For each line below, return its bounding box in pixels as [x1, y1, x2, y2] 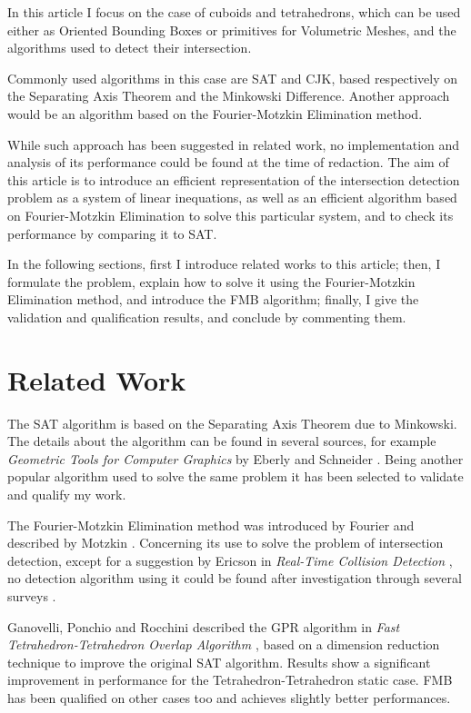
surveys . [7, 586, 56, 605]
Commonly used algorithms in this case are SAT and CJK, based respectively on [7, 68, 458, 87]
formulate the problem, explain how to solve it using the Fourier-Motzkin [7, 272, 416, 291]
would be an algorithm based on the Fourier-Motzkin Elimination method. [7, 104, 423, 123]
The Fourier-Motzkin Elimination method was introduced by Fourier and [7, 515, 415, 534]
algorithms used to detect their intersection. [7, 38, 252, 57]
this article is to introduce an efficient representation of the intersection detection [7, 170, 460, 189]
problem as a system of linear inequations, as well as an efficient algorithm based [7, 188, 457, 207]
